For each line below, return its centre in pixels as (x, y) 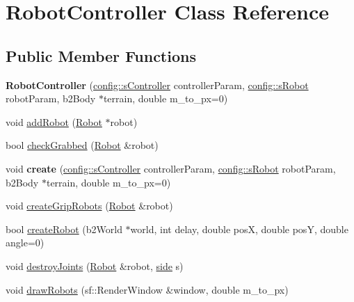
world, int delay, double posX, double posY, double (239, 229)
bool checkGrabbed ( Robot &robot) (82, 145)
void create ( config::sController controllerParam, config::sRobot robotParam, (171, 168)
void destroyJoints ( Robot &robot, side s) (95, 265)
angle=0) (25, 243)
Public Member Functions (101, 55)
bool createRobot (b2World (64, 229)
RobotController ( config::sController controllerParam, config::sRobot (157, 85)
